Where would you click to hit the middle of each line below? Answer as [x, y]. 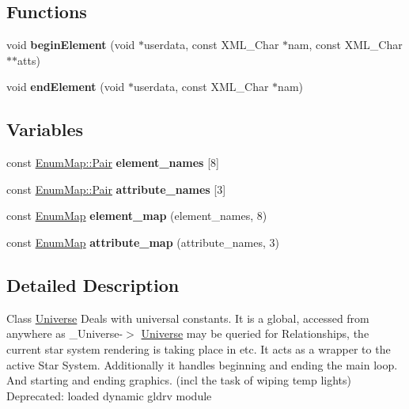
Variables [45, 129]
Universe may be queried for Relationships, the [255, 333]
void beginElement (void [71, 45]
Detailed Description [93, 284]
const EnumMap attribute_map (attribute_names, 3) [143, 242]
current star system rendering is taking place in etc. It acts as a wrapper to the [199, 348]
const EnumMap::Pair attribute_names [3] [116, 189]
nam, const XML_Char [345, 45]
